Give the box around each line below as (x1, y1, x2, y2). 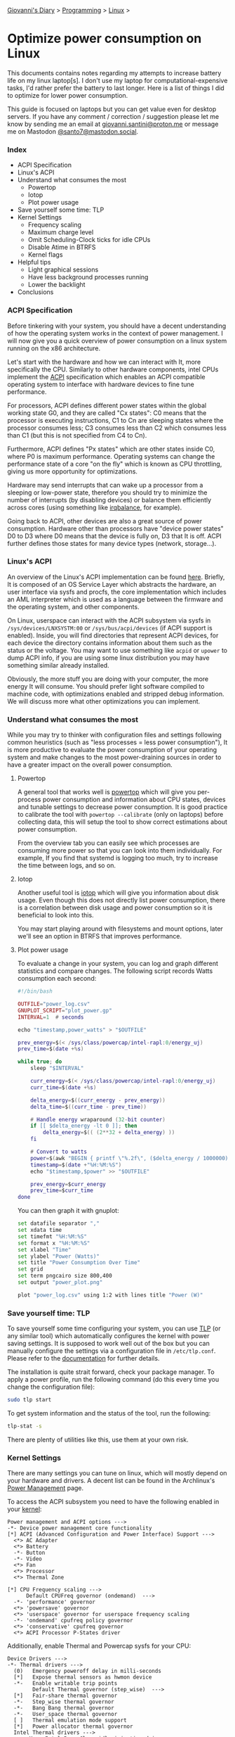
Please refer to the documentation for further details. (7, 1354, 160, 1363)
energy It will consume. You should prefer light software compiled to (7, 682, 205, 690)
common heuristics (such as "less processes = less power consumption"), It (7, 738, 228, 746)
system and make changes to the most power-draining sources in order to (7, 753, 222, 762)
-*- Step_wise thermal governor (13, 1698, 114, 1705)
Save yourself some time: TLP (17, 205, 105, 214)
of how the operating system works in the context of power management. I (7, 329, 223, 337)
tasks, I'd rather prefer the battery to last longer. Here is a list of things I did (7, 84, 224, 92)
